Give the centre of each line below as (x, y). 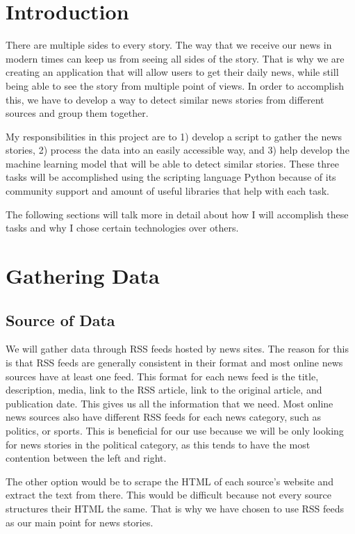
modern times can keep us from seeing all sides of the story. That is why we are (175, 58)
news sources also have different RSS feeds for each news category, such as (163, 417)
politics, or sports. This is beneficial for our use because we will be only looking (175, 430)
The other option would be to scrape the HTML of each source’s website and (170, 481)
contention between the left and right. (86, 458)
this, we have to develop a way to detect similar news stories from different (165, 99)
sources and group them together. (77, 113)
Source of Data (60, 319)
